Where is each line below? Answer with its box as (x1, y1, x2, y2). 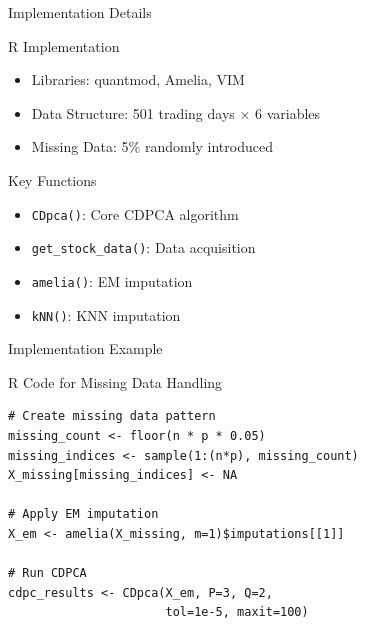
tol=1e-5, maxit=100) (165, 605, 309, 620)
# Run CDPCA (8, 566, 87, 581)
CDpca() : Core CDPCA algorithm (31, 203, 239, 224)
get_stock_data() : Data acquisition (31, 237, 256, 258)
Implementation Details (8, 2, 152, 22)
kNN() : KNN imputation (31, 304, 181, 325)
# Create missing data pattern (8, 409, 216, 424)
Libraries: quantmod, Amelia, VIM (31, 69, 245, 90)
